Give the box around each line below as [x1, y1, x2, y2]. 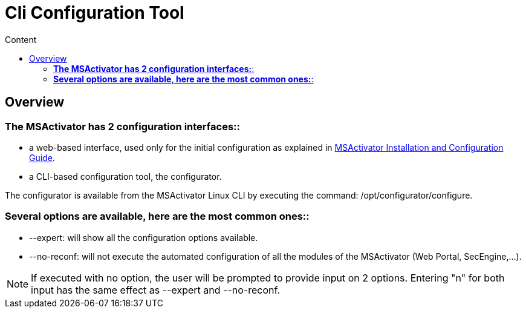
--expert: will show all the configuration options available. [29, 232, 258, 243]
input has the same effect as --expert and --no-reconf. [31, 283, 281, 296]
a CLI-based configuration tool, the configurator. [29, 171, 222, 182]
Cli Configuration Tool [5, 2, 184, 23]
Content [5, 34, 37, 45]
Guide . [29, 152, 55, 163]
